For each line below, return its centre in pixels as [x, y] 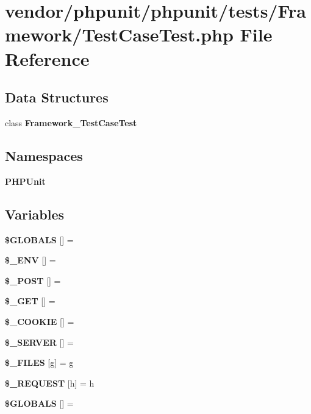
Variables [35, 214]
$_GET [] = [30, 301]
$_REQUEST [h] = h [50, 383]
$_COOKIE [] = [40, 321]
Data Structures [57, 97]
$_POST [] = [33, 280]
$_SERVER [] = [39, 342]
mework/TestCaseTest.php [119, 34]
